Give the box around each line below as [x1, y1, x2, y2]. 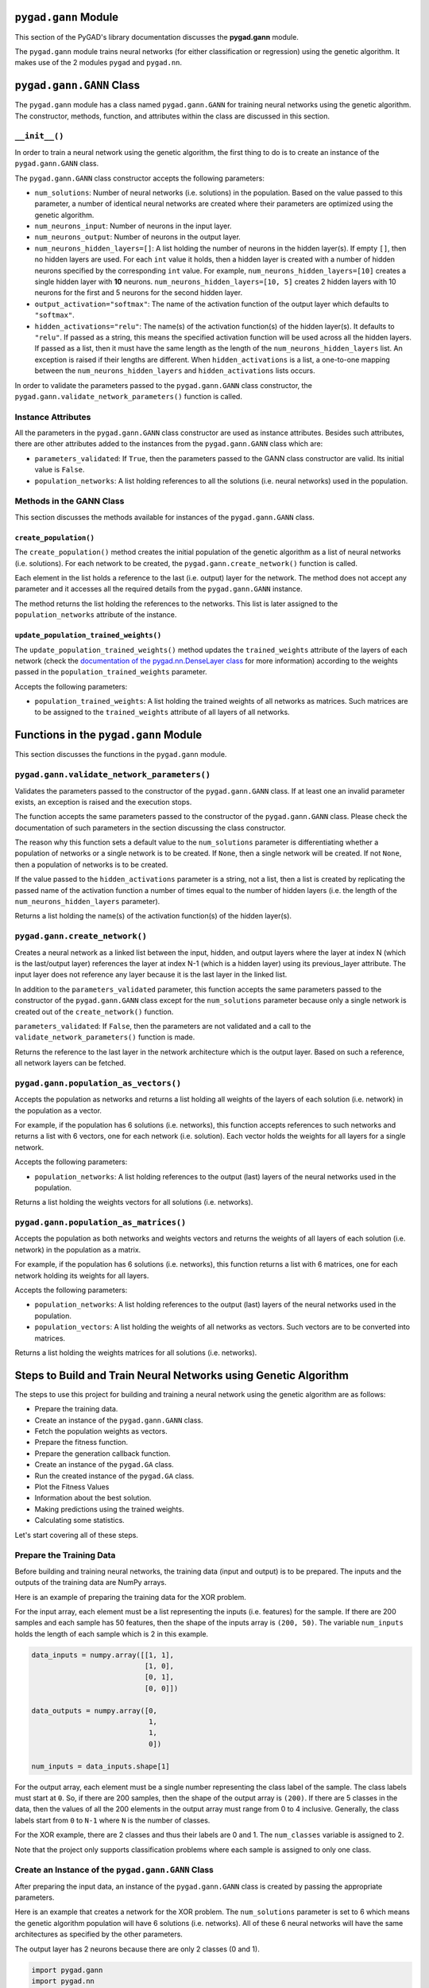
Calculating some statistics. [34, 1516, 125, 1525]
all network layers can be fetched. [14, 1058, 126, 1068]
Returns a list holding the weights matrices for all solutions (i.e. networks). [14, 1348, 257, 1357]
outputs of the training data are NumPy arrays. [14, 1578, 167, 1587]
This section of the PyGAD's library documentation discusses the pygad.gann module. [14, 32, 300, 41]
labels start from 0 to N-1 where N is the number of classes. [14, 1815, 211, 1825]
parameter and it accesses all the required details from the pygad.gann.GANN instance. [14, 584, 303, 594]
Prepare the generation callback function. [34, 1448, 171, 1458]
